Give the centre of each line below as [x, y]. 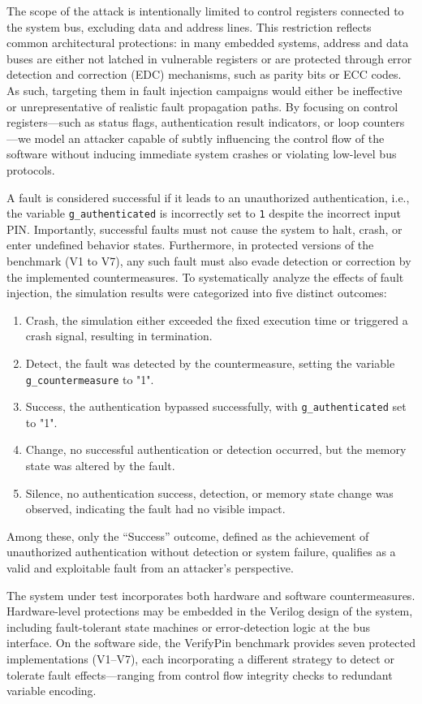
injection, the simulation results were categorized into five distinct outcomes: [197, 293]
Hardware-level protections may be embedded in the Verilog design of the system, [210, 611]
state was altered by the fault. [100, 466]
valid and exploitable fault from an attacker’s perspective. [150, 568]
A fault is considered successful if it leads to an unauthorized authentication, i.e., [208, 197]
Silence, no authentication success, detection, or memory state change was [209, 492]
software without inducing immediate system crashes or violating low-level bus [202, 154]
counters [384, 122]
